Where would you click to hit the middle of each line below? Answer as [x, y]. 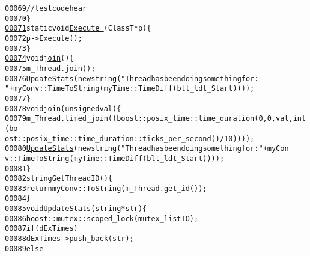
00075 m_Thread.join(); [50, 68]
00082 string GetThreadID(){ [59, 179]
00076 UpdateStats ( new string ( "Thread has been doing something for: [132, 78]
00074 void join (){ [39, 59]
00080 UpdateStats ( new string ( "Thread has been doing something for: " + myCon [147, 149]
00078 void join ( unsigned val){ [63, 108]
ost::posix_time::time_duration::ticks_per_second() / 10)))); [130, 139]
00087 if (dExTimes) [41, 229]
